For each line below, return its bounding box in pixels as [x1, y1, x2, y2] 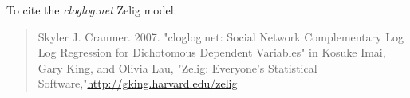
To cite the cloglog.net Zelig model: [6, 2, 177, 18]
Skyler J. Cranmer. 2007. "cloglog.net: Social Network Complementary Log [37, 28, 404, 45]
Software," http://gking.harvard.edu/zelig [37, 75, 238, 92]
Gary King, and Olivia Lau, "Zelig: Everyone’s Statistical [37, 59, 317, 76]
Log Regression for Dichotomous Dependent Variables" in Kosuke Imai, [37, 44, 386, 61]
